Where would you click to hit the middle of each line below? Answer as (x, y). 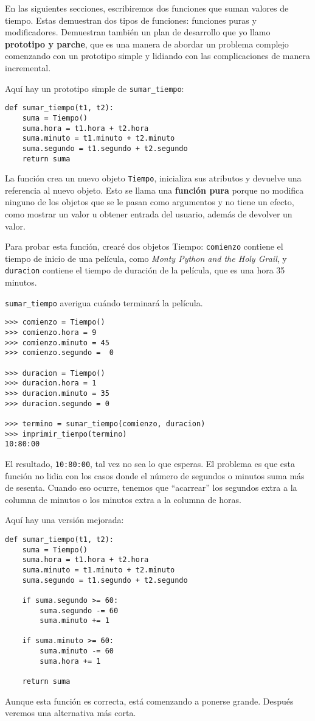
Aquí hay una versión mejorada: (64, 520)
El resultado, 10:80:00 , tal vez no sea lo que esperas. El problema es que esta (150, 463)
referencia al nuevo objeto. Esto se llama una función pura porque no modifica (154, 190)
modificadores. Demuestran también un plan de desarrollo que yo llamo (138, 32)
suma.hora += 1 (70, 661)
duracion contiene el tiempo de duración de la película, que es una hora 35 (145, 270)
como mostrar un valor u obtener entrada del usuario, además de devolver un (149, 214)
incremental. (28, 67)
